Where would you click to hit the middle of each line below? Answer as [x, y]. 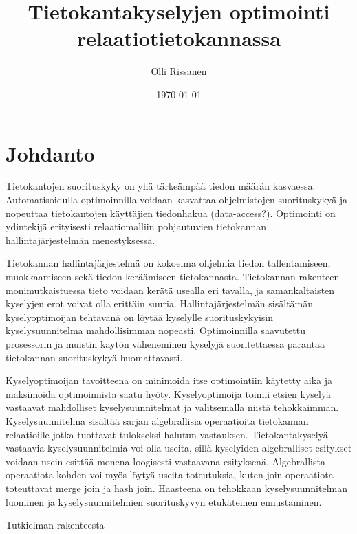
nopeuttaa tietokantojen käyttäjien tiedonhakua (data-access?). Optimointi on [171, 213]
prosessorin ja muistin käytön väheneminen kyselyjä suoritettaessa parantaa [165, 343]
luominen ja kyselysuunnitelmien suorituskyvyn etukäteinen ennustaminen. [164, 501]
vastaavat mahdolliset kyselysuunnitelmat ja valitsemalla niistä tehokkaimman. [172, 407]
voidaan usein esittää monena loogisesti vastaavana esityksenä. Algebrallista [165, 461]
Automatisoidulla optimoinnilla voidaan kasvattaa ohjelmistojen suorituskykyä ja [177, 200]
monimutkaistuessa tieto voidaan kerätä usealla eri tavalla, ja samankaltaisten [170, 290]
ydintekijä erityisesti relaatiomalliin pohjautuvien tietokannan [136, 226]
